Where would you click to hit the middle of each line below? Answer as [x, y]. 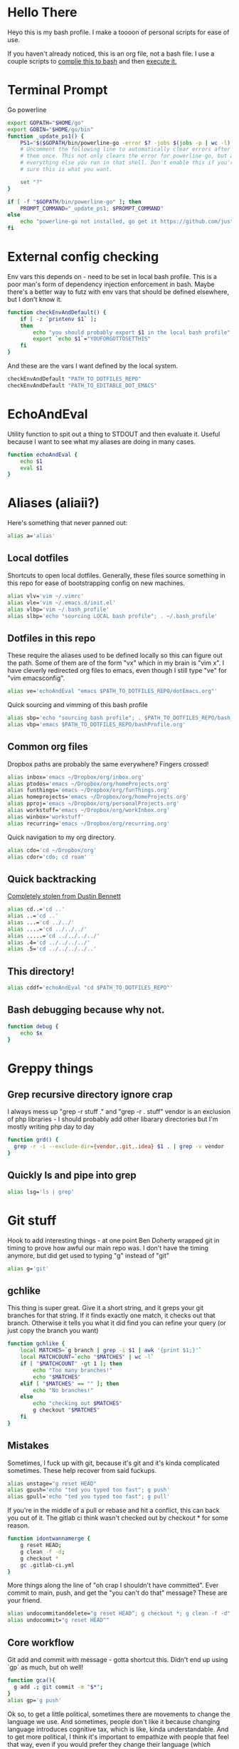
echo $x [31, 1033]
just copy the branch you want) [53, 1331]
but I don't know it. [35, 299]
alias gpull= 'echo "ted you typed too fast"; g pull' [89, 1497]
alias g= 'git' [28, 1268]
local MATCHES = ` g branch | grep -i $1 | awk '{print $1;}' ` [111, 1350]
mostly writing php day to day [51, 1127]
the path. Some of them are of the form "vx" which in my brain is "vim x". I [116, 663]
